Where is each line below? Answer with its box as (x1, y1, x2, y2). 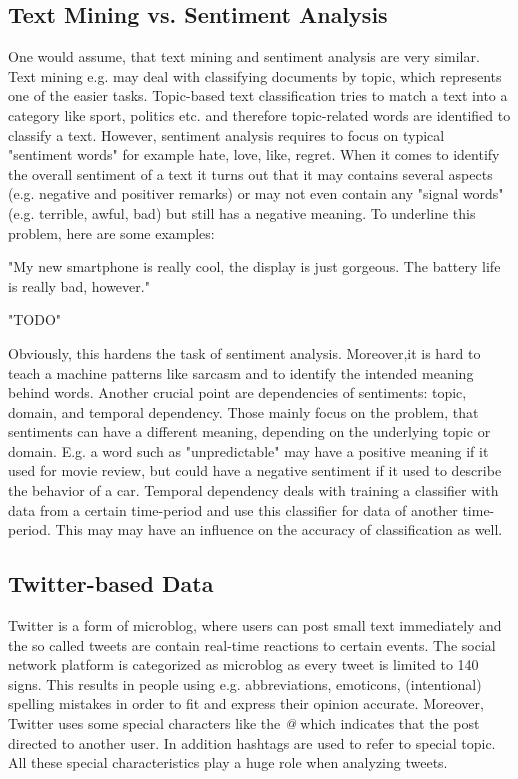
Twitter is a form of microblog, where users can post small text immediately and (8, 615, 502, 636)
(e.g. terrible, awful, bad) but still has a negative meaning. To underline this (8, 202, 476, 223)
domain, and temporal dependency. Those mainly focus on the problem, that (8, 401, 479, 422)
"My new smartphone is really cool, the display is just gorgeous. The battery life (8, 256, 501, 277)
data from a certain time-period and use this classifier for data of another (8, 499, 458, 520)
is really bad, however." (8, 275, 150, 296)
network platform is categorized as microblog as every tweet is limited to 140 (8, 654, 479, 675)
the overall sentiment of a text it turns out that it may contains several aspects (8, 163, 493, 184)
